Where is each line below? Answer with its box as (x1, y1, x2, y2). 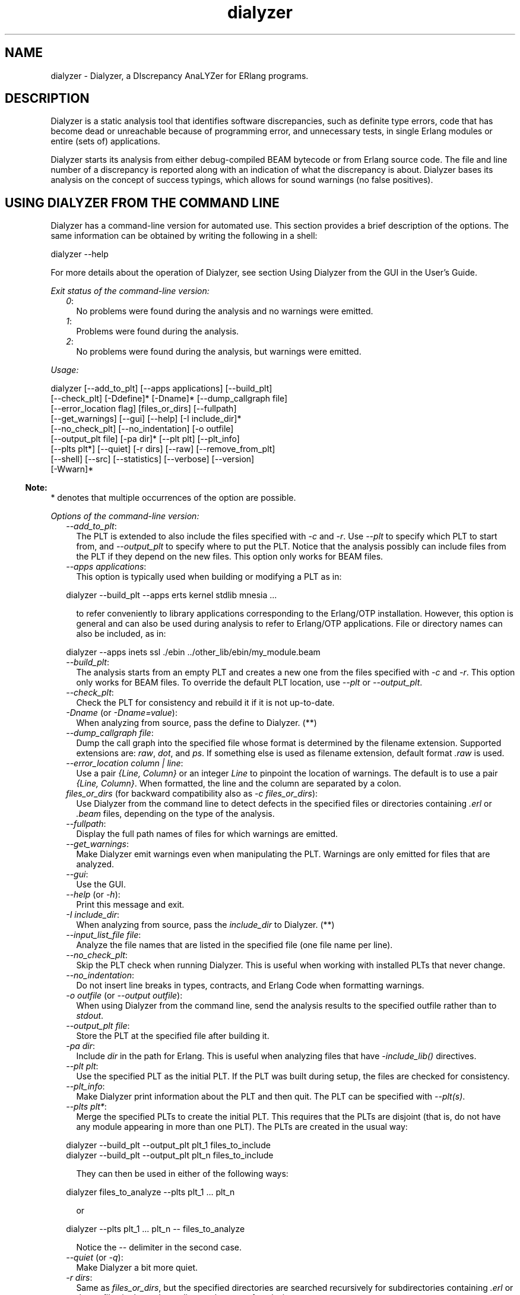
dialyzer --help (50, 249, 109, 260)
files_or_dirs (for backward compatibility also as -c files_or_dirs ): (66, 788, 318, 799)
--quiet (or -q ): (66, 1252, 123, 1263)
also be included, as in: (76, 628, 166, 639)
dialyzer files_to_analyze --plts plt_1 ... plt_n (66, 1187, 235, 1198)
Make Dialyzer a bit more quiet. (76, 1262, 198, 1273)
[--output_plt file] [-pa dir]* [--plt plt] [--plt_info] (50, 434, 240, 444)
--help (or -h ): (66, 889, 121, 900)
